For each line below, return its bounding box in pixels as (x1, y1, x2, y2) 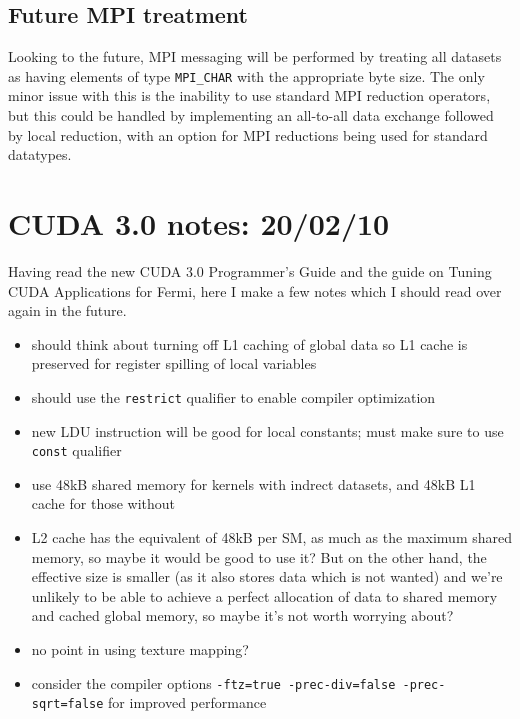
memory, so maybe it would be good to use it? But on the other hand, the (31, 546, 487, 567)
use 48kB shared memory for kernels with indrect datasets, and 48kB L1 (31, 473, 476, 494)
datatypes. (8, 144, 72, 165)
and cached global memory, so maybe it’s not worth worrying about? (31, 605, 454, 626)
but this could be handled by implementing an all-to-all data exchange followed (8, 105, 494, 126)
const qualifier (31, 440, 122, 461)
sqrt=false (31, 697, 104, 712)
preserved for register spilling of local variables (31, 353, 317, 374)
